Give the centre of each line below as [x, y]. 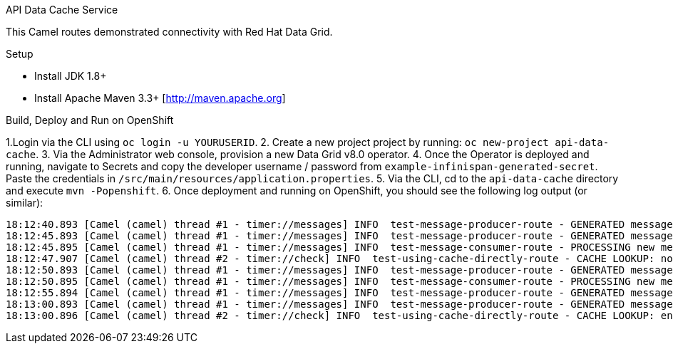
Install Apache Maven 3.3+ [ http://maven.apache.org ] [160, 98]
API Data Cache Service [62, 10]
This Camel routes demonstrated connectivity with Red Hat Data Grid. [169, 32]
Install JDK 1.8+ [71, 76]
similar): [25, 203]
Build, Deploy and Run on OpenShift [90, 120]
